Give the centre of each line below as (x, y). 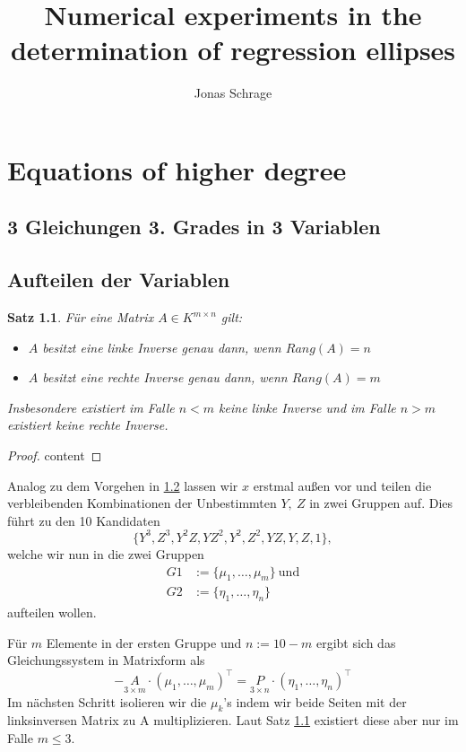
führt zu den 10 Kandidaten (84, 520)
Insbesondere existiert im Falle (91, 407)
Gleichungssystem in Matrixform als (106, 660)
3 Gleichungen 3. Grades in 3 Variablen (194, 227)
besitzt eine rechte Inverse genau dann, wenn (165, 377)
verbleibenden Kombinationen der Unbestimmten (142, 503)
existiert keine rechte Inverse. (88, 425)
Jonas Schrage (233, 93)
